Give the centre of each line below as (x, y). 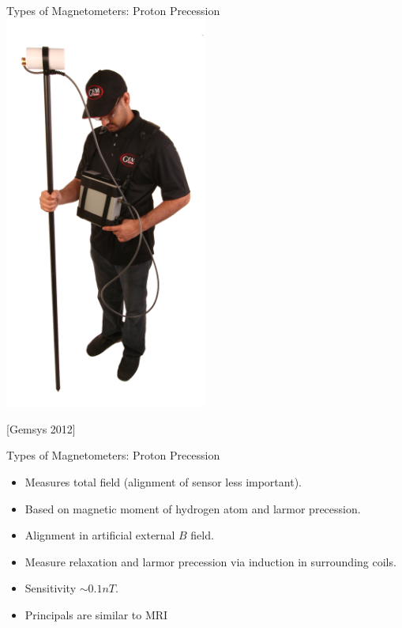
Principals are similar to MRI (96, 614)
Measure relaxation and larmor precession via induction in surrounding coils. (210, 561)
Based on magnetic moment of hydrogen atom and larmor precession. (193, 508)
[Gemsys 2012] (41, 428)
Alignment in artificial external (100, 535)
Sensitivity (51, 588)
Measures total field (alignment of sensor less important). (163, 481)
